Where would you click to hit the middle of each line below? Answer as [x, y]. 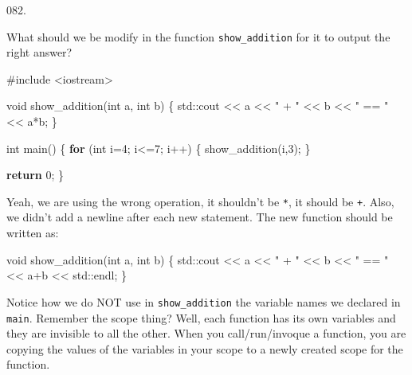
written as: [33, 233]
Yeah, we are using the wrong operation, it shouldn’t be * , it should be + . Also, [200, 201]
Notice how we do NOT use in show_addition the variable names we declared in [204, 301]
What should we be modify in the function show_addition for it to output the [198, 36]
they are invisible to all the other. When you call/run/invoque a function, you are [206, 333]
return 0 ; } [35, 175]
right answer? [39, 52]
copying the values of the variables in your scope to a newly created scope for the [205, 348]
